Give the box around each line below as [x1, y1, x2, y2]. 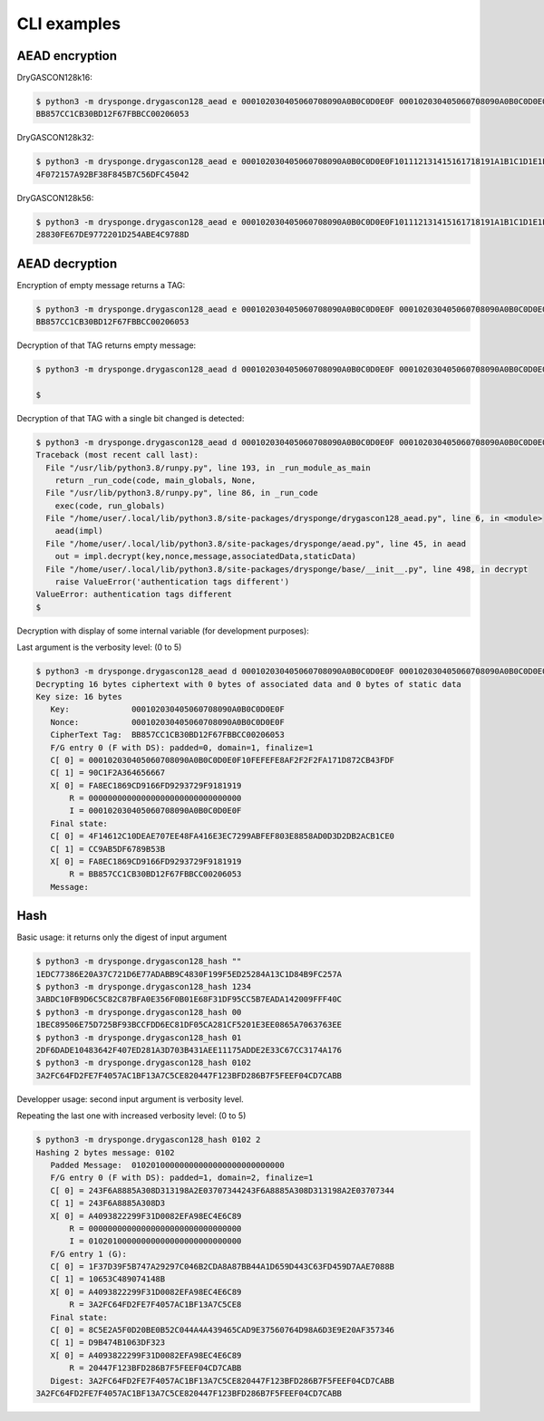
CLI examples [16, 14, 121, 34]
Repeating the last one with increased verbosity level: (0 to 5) [16, 1110, 247, 1121]
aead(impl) [54, 526, 103, 536]
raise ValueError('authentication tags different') [54, 576, 290, 587]
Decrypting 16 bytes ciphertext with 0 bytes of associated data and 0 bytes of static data [35, 679, 461, 689]
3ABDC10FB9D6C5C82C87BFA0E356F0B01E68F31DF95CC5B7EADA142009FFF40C [35, 994, 343, 1005]
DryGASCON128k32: [16, 132, 94, 143]
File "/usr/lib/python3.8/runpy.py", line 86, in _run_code [45, 488, 318, 498]
